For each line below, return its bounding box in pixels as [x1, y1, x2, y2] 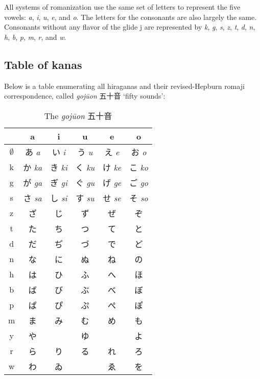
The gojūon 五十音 [44, 109, 112, 122]
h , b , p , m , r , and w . [4, 31, 66, 42]
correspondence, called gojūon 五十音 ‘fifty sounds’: [4, 90, 166, 101]
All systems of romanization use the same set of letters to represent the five [4, 2, 241, 12]
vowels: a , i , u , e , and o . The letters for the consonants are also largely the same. [4, 11, 257, 22]
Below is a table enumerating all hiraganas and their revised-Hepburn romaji [4, 80, 245, 91]
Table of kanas [4, 56, 82, 72]
